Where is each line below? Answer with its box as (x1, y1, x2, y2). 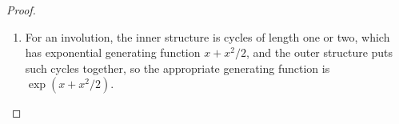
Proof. (6, 2, 36, 18)
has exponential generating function (25, 44, 201, 61)
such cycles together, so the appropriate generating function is (25, 59, 330, 76)
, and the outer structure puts (246, 44, 393, 61)
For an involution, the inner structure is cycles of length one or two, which (25, 28, 390, 45)
